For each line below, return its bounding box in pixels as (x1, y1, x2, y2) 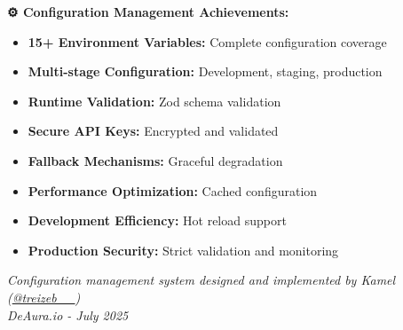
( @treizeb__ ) (7, 287, 81, 306)
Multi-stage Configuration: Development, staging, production (28, 62, 383, 81)
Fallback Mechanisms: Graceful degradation (28, 151, 283, 169)
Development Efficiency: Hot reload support (28, 211, 287, 230)
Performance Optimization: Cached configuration (28, 181, 318, 200)
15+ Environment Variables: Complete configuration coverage (28, 32, 387, 51)
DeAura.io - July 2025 (7, 305, 129, 324)
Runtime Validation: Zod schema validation (28, 91, 281, 110)
